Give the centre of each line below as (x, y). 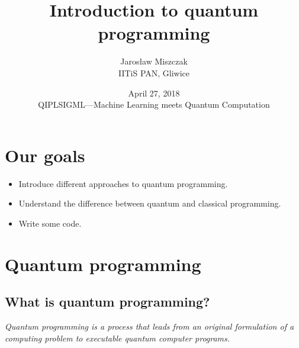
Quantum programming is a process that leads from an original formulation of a (149, 326)
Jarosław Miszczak (154, 61)
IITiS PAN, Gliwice (154, 72)
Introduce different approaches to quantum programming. (123, 183)
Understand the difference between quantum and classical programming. (150, 203)
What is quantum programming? (107, 302)
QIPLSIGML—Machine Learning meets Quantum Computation (154, 104)
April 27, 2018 (154, 93)
